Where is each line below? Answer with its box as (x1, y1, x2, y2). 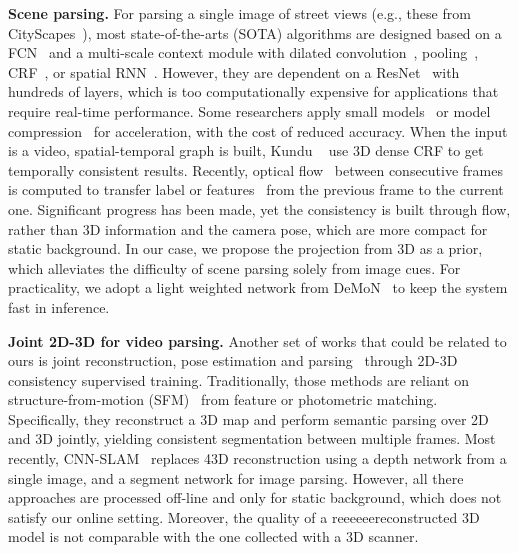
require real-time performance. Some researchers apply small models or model (8, 100, 491, 121)
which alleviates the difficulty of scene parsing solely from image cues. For (8, 257, 461, 278)
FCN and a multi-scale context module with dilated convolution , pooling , (8, 42, 479, 63)
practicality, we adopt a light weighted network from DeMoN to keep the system (8, 277, 508, 298)
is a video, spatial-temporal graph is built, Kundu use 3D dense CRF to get (8, 140, 484, 161)
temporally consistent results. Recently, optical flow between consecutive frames (8, 159, 504, 180)
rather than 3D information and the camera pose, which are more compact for (8, 218, 488, 239)
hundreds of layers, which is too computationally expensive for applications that (8, 81, 499, 102)
